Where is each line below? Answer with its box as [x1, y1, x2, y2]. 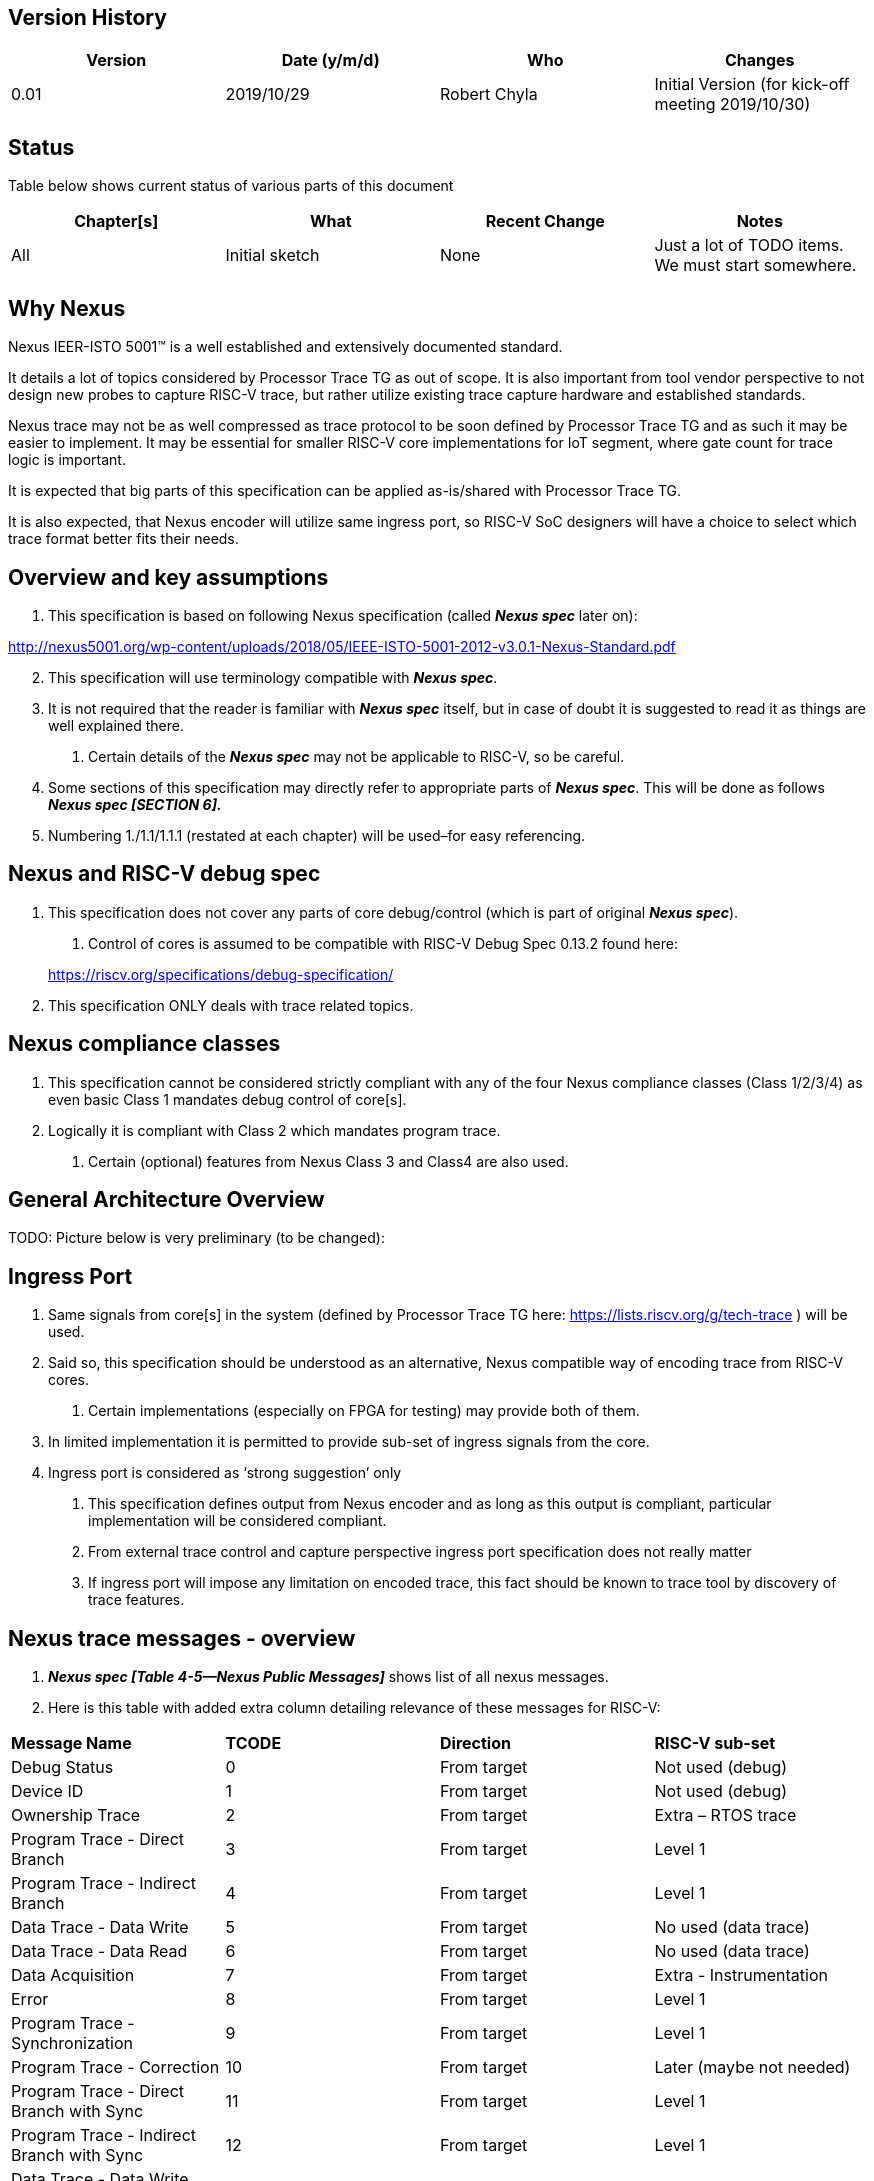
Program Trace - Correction [11, 2057, 220, 2078]
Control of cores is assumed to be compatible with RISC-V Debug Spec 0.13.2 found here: [88, 934, 678, 952]
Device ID [11, 1781, 84, 1802]
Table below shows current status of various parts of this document [8, 177, 454, 195]
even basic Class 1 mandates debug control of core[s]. [48, 1090, 407, 1108]
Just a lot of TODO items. [654, 235, 844, 256]
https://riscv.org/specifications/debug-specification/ [48, 965, 394, 983]
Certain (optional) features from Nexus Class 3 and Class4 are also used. [88, 1152, 569, 1170]
